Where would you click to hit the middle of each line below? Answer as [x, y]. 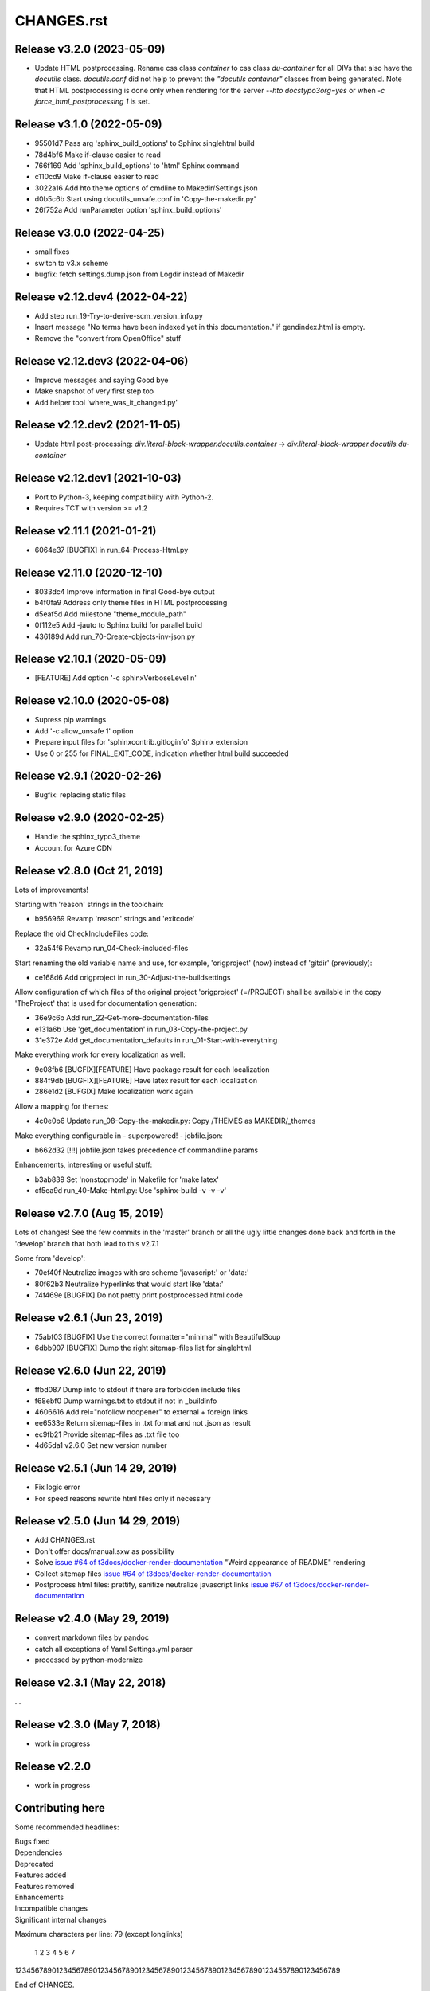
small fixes [52, 252]
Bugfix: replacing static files [80, 795]
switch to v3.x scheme [72, 263]
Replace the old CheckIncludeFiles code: [82, 933]
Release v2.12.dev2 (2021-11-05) [98, 425]
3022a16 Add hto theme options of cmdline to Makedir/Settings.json [146, 188]
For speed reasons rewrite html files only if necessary [123, 1498]
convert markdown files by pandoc [92, 1637]
